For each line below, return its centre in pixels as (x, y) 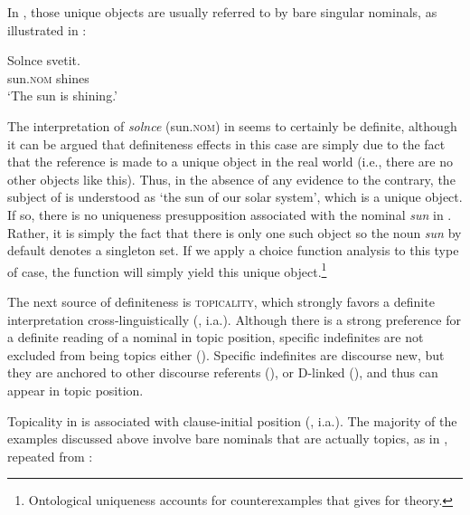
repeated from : (50, 456)
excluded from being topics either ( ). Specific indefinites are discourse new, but (226, 354)
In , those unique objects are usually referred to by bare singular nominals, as (222, 12)
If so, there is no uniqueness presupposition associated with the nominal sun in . (230, 214)
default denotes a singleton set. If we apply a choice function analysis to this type (233, 250)
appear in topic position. (75, 390)
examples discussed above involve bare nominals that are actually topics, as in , (228, 439)
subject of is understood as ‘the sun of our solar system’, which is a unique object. (235, 197)
